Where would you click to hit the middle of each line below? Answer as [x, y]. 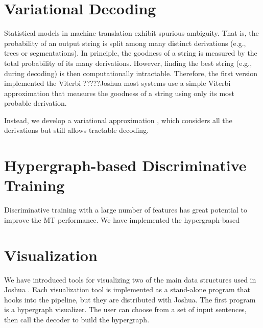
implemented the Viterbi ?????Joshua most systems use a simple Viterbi [117, 83]
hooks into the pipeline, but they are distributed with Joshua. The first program [130, 299]
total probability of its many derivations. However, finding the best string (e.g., [128, 63]
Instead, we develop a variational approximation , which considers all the [118, 120]
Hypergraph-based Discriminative [125, 165]
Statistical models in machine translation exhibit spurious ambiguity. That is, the [131, 33]
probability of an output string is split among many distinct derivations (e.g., [125, 43]
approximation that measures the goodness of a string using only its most [119, 93]
